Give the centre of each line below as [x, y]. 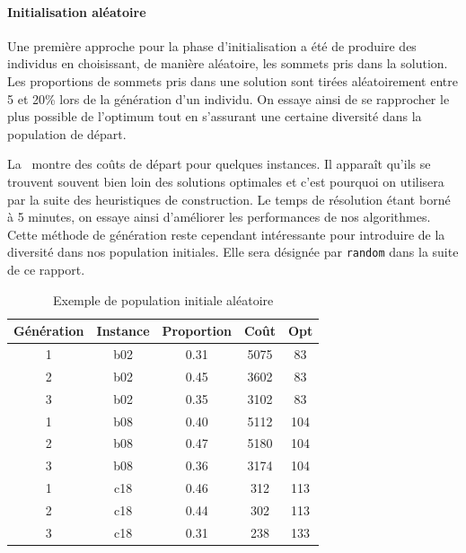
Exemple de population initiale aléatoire [163, 299]
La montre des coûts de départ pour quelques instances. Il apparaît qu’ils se [219, 164]
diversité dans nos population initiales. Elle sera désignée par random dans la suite [233, 252]
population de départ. [67, 133]
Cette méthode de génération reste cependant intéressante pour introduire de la [226, 234]
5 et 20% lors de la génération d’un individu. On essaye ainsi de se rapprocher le [229, 98]
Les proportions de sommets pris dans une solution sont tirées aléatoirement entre [233, 80]
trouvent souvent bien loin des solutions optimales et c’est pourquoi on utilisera [226, 181]
